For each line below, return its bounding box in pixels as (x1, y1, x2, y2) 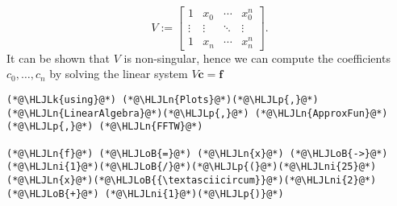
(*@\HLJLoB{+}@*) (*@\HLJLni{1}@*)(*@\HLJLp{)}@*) (6, 187, 284, 200)
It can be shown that (6, 49, 111, 66)
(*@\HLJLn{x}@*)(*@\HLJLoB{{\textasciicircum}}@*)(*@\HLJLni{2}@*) (6, 175, 377, 186)
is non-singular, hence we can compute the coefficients (123, 49, 391, 66)
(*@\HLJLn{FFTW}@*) (98, 121, 203, 133)
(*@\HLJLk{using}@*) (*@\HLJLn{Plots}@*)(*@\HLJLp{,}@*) (6, 94, 319, 106)
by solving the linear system (49, 65, 188, 82)
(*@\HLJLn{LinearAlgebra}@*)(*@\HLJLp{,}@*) (6, 107, 249, 119)
